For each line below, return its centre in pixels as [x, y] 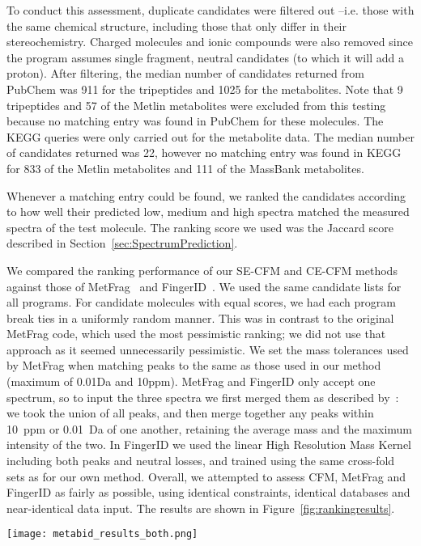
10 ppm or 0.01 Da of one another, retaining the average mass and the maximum [209, 428]
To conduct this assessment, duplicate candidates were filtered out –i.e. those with [210, 10]
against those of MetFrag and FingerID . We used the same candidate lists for [204, 286]
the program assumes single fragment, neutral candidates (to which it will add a [205, 57]
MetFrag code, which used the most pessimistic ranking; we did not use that [196, 334]
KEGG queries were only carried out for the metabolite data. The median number [210, 136]
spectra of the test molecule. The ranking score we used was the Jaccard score [200, 227]
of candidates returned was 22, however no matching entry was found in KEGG [204, 152]
